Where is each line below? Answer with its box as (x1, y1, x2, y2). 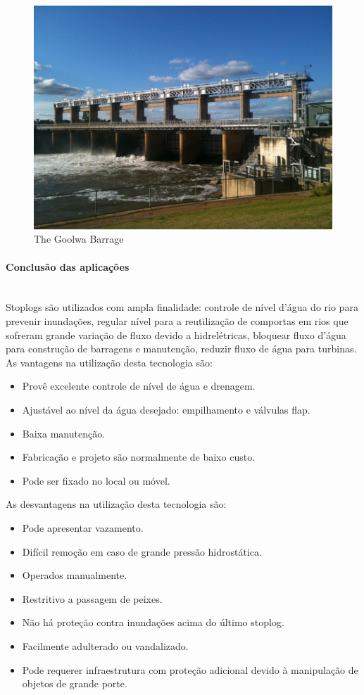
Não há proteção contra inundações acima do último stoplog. (22, 615, 284, 630)
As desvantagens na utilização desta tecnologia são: (6, 497, 227, 511)
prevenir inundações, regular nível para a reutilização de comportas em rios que (6, 314, 349, 329)
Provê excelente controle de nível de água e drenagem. (22, 378, 256, 393)
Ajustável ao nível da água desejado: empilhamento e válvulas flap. (22, 402, 310, 417)
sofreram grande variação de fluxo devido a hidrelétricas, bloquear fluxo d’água (6, 327, 346, 342)
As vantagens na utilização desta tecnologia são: (6, 355, 213, 369)
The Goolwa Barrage (34, 231, 124, 246)
